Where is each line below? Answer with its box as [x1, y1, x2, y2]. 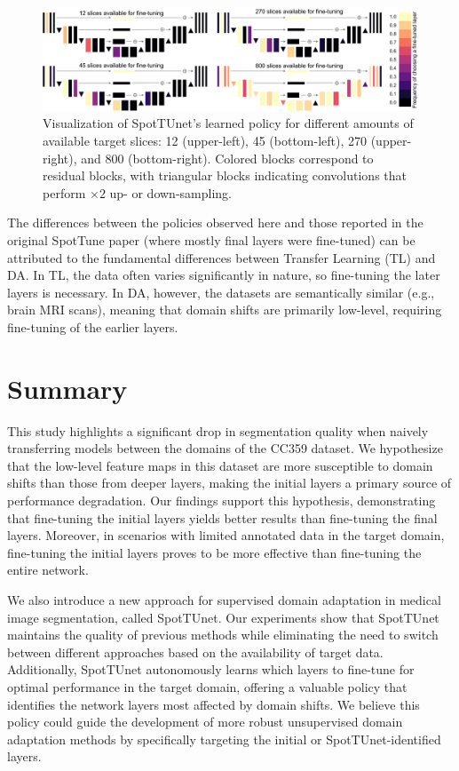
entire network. [7, 560, 89, 579]
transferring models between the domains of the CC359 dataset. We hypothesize [7, 439, 443, 457]
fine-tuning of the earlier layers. [7, 317, 178, 336]
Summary [7, 370, 128, 406]
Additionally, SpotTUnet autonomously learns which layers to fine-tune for [7, 660, 415, 679]
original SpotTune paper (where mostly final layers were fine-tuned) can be [7, 230, 415, 249]
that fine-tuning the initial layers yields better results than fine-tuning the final [7, 508, 438, 527]
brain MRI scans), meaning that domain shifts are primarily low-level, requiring [7, 300, 442, 319]
